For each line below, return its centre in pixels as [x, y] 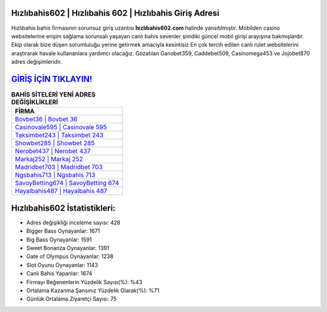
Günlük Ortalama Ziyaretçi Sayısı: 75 [71, 299]
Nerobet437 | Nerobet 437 [53, 151]
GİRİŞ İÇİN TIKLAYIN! [52, 79]
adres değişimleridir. [37, 62]
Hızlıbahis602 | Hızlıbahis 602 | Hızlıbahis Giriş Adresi [115, 13]
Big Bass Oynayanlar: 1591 [59, 239]
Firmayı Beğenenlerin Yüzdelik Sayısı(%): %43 [84, 282]
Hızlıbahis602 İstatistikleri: [63, 208]
